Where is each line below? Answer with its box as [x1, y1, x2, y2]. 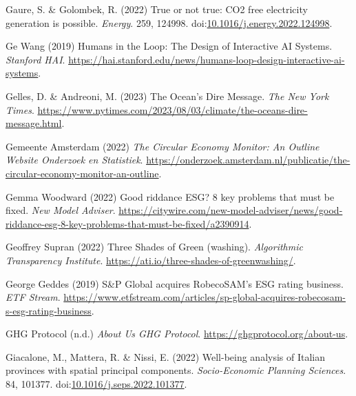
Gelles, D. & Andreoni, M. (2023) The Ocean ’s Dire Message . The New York [6, 88, 329, 103]
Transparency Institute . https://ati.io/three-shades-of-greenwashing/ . [6, 253, 296, 267]
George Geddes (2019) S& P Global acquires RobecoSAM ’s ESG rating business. [6, 276, 344, 290]
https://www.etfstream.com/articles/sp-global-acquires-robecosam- [63, 290, 346, 304]
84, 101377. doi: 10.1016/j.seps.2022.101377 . [6, 377, 187, 391]
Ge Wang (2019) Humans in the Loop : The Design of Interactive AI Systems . [6, 39, 333, 53]
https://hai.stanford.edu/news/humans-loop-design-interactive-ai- [68, 52, 345, 66]
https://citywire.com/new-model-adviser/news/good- [118, 203, 343, 217]
